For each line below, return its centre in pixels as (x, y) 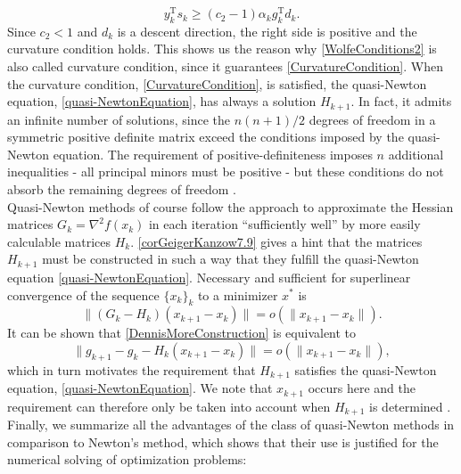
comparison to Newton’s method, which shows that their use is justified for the (223, 441)
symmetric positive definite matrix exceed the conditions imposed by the (206, 137)
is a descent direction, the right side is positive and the (267, 31)
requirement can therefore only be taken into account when (169, 406)
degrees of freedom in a (372, 119)
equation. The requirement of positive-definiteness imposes (213, 154)
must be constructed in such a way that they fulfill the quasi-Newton (230, 259)
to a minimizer (238, 294)
